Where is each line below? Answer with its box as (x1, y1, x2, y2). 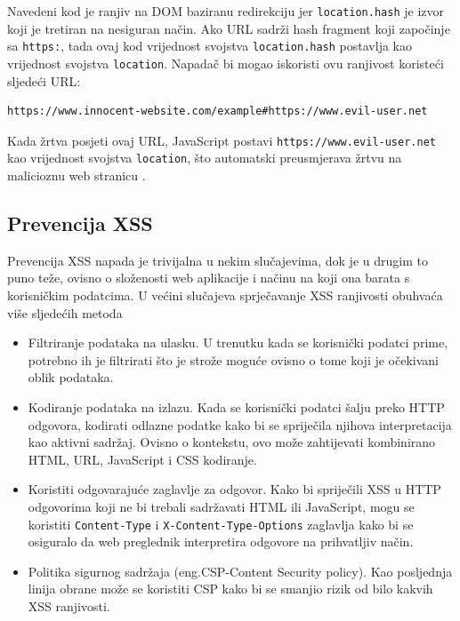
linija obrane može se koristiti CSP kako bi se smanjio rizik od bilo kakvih (28, 579, 433, 598)
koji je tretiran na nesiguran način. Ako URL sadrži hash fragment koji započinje (7, 19, 450, 37)
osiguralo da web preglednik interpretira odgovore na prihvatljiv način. (28, 532, 414, 551)
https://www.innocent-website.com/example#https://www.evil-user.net (7, 105, 428, 118)
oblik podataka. (28, 368, 114, 386)
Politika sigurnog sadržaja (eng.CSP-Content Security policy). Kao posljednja (28, 561, 453, 580)
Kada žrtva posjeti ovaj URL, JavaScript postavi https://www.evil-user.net (7, 131, 436, 149)
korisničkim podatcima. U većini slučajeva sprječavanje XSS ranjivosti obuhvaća (7, 286, 443, 305)
